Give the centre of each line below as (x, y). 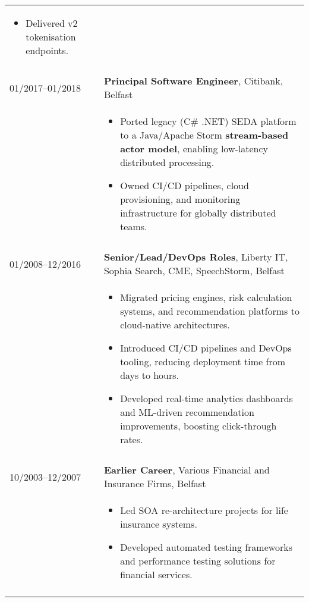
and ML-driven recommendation (187, 412)
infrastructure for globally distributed (198, 213)
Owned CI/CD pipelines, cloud (185, 185)
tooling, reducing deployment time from (203, 361)
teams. (134, 226)
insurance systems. (159, 524)
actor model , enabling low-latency (194, 148)
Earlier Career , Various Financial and (187, 470)
